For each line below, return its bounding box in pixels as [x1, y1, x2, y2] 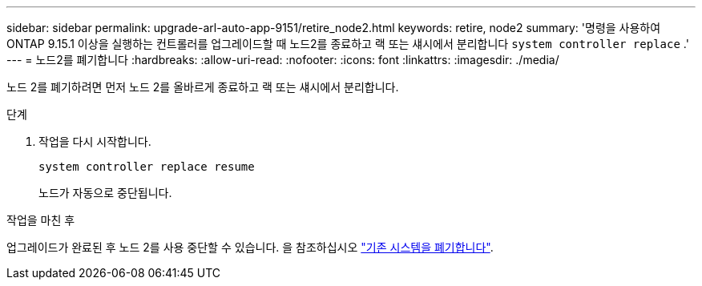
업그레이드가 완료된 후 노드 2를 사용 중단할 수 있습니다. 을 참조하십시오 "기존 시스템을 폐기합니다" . [6, 240, 494, 254]
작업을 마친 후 [6, 213, 75, 227]
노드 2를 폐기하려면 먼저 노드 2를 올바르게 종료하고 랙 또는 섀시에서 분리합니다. [6, 80, 399, 94]
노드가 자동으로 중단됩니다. [38, 186, 172, 199]
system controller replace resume [38, 160, 255, 173]
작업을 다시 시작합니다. [38, 135, 151, 148]
